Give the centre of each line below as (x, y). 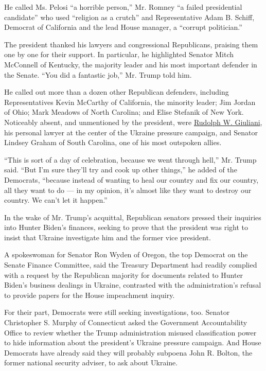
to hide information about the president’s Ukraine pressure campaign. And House (133, 342)
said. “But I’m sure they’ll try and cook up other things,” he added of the (121, 170)
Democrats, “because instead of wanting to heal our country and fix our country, (131, 179)
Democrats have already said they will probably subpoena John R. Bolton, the (128, 352)
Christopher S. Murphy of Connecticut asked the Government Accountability (126, 322)
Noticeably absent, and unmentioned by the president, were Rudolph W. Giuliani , (133, 122)
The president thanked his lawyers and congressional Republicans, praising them (131, 44)
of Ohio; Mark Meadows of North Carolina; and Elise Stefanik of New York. (124, 112)
